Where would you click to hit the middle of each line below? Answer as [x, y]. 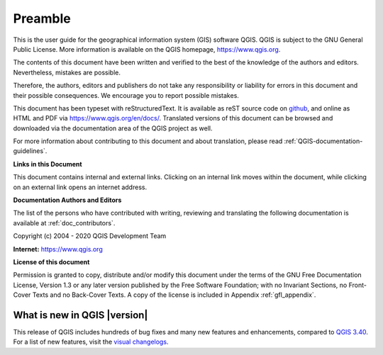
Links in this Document [48, 164]
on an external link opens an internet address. [80, 187]
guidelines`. [30, 151]
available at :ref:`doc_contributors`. [64, 222]
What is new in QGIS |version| [81, 315]
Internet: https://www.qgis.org [58, 249]
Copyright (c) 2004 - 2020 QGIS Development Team [90, 236]
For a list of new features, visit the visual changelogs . [91, 342]
